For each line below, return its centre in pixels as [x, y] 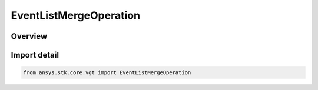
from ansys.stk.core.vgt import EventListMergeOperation [107, 73]
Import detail [35, 55]
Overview [29, 36]
